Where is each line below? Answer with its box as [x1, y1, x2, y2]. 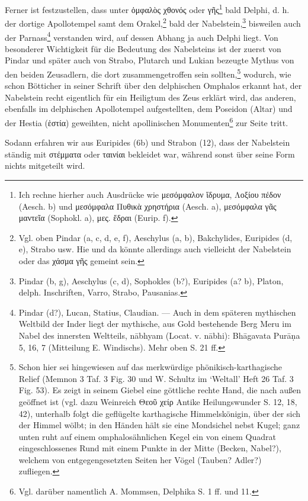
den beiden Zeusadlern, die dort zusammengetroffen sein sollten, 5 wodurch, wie [5, 66, 291, 80]
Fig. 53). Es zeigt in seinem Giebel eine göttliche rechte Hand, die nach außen [18, 384, 301, 396]
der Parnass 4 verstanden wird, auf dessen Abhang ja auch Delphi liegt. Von [5, 29, 278, 43]
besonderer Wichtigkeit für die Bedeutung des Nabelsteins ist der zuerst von [5, 42, 281, 54]
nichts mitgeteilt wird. [5, 159, 85, 172]
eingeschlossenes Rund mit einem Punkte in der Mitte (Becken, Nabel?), [18, 442, 281, 454]
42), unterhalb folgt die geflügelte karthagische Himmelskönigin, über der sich [18, 407, 301, 419]
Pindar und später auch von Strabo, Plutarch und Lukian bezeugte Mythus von [5, 54, 294, 66]
